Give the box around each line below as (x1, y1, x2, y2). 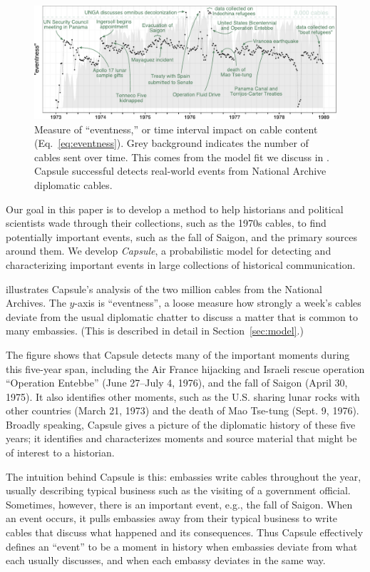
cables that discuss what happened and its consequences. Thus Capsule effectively (6, 525, 364, 540)
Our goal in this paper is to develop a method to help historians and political (6, 201, 344, 216)
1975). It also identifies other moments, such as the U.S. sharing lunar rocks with (6, 389, 360, 404)
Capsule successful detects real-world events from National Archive (34, 163, 327, 178)
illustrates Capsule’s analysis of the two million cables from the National (6, 281, 322, 296)
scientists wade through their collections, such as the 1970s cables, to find (6, 215, 327, 230)
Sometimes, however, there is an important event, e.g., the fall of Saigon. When (6, 496, 353, 511)
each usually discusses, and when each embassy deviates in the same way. (6, 553, 326, 568)
